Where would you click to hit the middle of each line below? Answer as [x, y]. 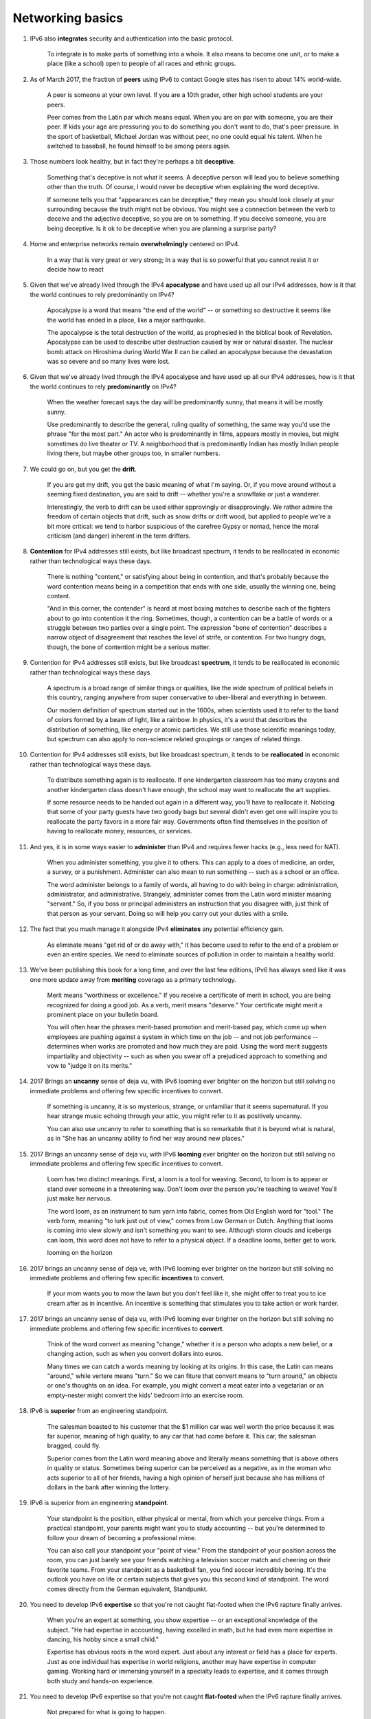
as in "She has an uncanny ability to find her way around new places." [146, 1139]
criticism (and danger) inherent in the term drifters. [119, 536]
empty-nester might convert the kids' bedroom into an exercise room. [145, 1395]
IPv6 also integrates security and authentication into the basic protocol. [132, 39]
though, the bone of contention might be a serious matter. [129, 647]
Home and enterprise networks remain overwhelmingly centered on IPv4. [135, 244]
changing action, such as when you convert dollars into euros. [135, 1354]
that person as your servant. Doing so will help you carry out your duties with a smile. [168, 913]
